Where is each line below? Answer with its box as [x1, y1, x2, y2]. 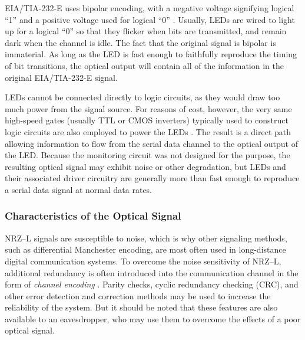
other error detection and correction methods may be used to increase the [5, 289, 271, 302]
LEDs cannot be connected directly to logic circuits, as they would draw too [5, 91, 280, 103]
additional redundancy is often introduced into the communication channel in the [5, 266, 299, 279]
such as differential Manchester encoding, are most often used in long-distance [5, 243, 286, 256]
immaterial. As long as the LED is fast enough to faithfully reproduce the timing [5, 48, 297, 60]
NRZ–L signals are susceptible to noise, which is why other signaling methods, [5, 231, 287, 244]
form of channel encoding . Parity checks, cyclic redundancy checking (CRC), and [5, 278, 299, 290]
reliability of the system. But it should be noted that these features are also [5, 301, 278, 313]
